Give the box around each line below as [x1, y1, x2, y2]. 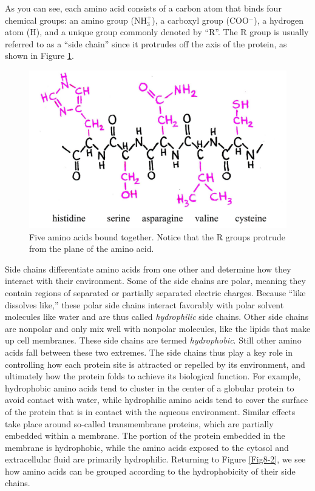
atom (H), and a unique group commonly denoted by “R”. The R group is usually [5, 25, 309, 38]
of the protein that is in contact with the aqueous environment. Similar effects [5, 405, 296, 418]
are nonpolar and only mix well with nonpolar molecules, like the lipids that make [5, 322, 311, 334]
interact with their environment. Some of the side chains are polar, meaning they [5, 274, 306, 287]
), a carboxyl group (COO [152, 13, 249, 26]
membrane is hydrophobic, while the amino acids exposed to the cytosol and [5, 441, 289, 453]
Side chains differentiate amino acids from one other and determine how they [5, 262, 291, 275]
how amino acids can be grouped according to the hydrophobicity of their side [5, 464, 296, 477]
